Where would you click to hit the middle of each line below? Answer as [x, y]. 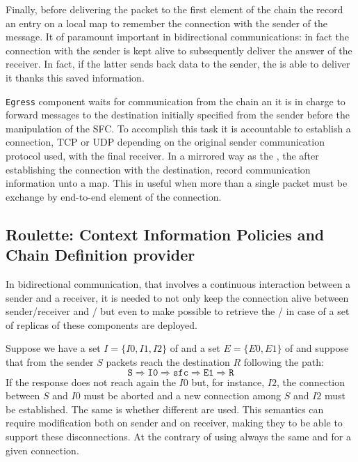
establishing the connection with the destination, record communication [158, 169]
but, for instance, [228, 382]
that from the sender [50, 361]
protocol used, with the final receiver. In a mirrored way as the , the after [162, 155]
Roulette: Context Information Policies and [165, 234]
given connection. [42, 450]
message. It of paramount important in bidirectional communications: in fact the [177, 37]
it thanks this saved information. [75, 77]
